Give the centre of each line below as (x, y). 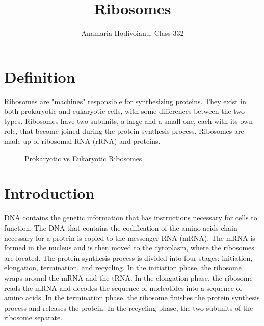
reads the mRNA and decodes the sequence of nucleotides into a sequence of (123, 287)
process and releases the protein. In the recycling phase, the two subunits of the (129, 307)
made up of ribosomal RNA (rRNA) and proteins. (82, 141)
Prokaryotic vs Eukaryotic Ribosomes (83, 158)
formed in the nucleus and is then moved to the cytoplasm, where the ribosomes (129, 248)
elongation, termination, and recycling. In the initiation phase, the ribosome (123, 268)
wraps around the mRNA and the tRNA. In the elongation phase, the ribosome (128, 277)
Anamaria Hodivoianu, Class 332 (133, 33)
